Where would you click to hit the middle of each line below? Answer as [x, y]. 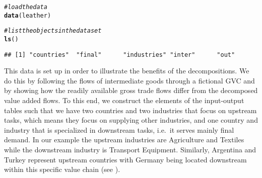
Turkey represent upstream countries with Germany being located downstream [125, 159]
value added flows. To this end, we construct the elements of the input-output [124, 100]
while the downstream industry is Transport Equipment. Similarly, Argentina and [130, 150]
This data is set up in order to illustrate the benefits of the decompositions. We [127, 71]
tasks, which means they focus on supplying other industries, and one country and [131, 120]
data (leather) [28, 15]
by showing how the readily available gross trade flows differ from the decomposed [131, 90]
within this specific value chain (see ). [62, 169]
